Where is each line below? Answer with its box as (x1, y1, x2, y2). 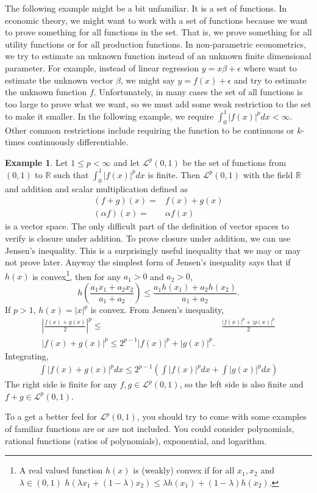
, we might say (121, 73, 175, 86)
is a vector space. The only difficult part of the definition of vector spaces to (5, 220, 289, 232)
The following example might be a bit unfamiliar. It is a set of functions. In (5, 2, 287, 14)
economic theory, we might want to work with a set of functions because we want (5, 13, 308, 26)
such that (54, 168, 89, 181)
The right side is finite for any (5, 378, 117, 390)
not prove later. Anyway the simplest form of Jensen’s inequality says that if (5, 256, 291, 268)
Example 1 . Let (5, 156, 68, 168)
